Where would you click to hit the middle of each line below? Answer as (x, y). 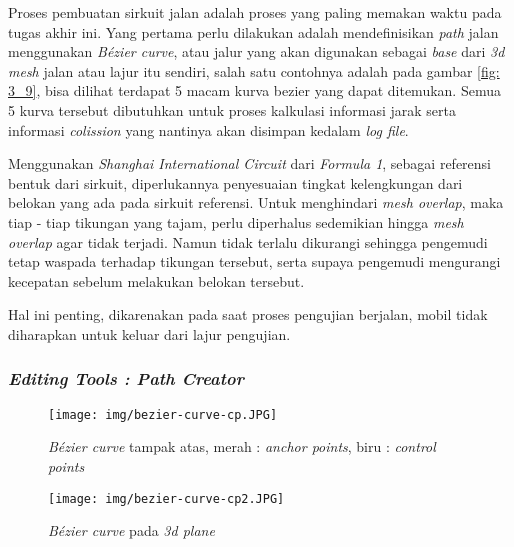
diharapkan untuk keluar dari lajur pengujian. (149, 333)
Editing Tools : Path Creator (126, 378)
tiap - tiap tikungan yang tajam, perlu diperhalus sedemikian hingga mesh (236, 221)
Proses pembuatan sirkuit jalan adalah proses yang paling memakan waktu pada (255, 12)
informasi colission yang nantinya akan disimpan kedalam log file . (208, 129)
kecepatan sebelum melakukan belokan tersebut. (156, 280)
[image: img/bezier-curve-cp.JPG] (163, 414)
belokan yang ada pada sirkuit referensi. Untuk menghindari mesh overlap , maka (256, 202)
